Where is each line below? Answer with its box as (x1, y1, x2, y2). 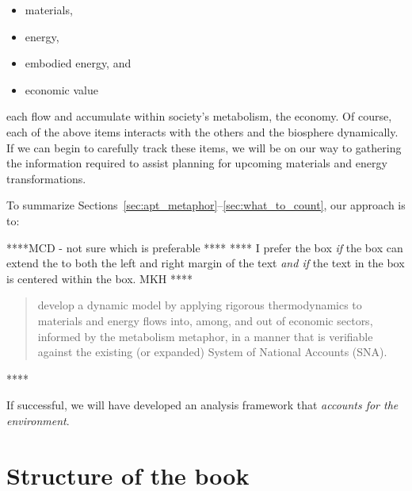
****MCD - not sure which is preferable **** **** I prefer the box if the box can (6, 239, 403, 255)
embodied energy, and (25, 55, 132, 71)
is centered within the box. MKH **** (6, 270, 193, 286)
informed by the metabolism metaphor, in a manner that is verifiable (37, 328, 373, 344)
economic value (25, 81, 98, 98)
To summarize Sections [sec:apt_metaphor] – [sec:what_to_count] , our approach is (6, 197, 406, 213)
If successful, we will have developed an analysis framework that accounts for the (6, 397, 399, 413)
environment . (6, 412, 70, 428)
